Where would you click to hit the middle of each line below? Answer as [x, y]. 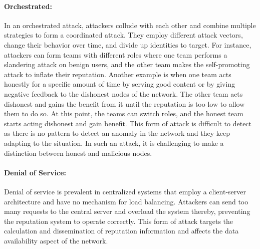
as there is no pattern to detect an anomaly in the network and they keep [117, 133]
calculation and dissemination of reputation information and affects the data [121, 231]
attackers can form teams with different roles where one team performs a [116, 54]
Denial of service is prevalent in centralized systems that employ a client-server [125, 191]
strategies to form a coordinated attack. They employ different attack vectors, [123, 35]
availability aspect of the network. [56, 240]
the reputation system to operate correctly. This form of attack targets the [119, 221]
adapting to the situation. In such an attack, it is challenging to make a [114, 143]
